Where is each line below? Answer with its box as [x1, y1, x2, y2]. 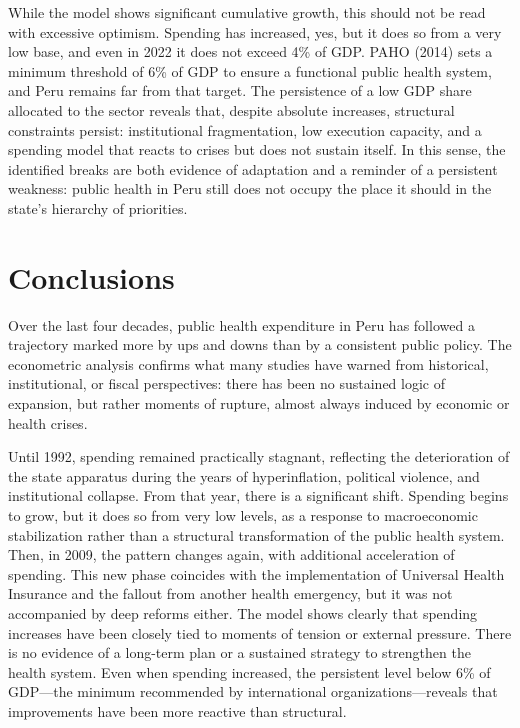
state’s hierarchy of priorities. [8, 197, 188, 218]
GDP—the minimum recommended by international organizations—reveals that [8, 681, 498, 702]
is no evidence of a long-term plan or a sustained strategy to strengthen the [8, 642, 471, 663]
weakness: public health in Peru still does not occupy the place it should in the [8, 178, 492, 199]
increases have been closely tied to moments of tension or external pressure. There [8, 622, 512, 643]
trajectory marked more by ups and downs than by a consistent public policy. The [8, 334, 512, 355]
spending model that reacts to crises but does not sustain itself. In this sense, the [8, 139, 506, 160]
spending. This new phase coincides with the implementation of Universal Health [8, 563, 505, 584]
